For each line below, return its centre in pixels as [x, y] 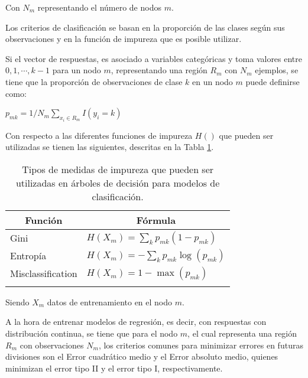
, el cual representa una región [242, 333]
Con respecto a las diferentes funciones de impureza [99, 135]
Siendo [17, 302]
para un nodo [77, 70]
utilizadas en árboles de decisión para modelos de [118, 183]
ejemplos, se [277, 70]
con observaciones [52, 345]
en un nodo [213, 81]
